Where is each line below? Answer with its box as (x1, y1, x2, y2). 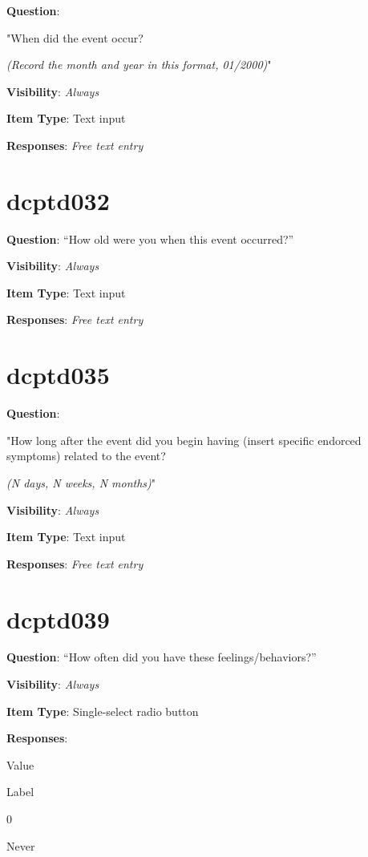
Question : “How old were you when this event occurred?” (6, 230, 294, 247)
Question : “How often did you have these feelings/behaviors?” (6, 649, 317, 665)
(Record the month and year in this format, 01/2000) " (6, 56, 272, 73)
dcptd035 (6, 358, 110, 391)
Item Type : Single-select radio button (6, 702, 199, 719)
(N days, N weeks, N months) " (6, 474, 156, 491)
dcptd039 (6, 602, 110, 635)
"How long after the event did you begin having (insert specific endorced (6, 431, 362, 448)
